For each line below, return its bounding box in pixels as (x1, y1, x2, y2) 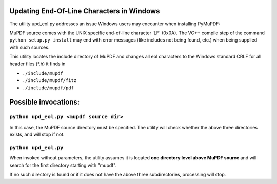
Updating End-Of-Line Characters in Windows (9, 7, 160, 15)
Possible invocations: (9, 98, 80, 107)
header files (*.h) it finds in (9, 60, 66, 67)
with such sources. (9, 44, 50, 50)
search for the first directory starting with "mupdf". (9, 162, 117, 168)
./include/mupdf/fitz (22, 77, 77, 84)
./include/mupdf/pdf (22, 85, 74, 91)
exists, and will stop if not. (9, 131, 65, 138)
